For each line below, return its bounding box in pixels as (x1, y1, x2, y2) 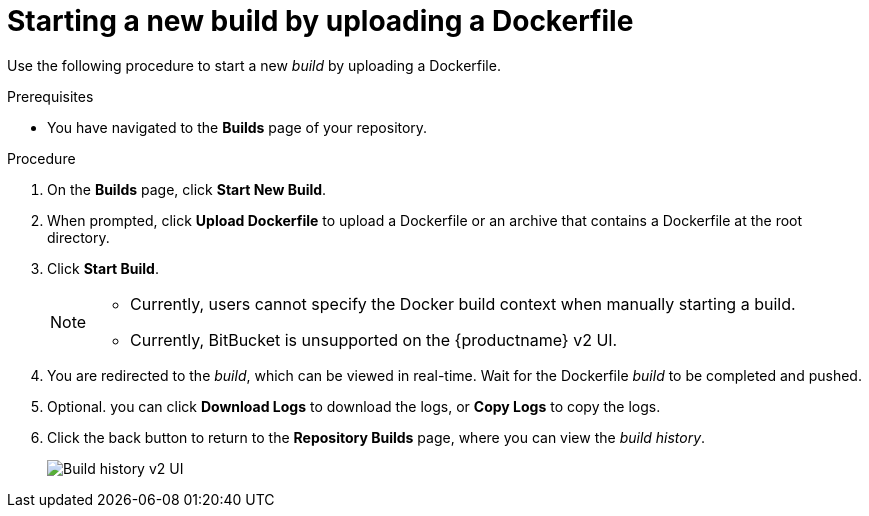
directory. (47, 228, 110, 246)
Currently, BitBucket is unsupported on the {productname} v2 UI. (130, 329, 618, 350)
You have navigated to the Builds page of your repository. (47, 118, 428, 136)
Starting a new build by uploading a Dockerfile (7, 4, 634, 38)
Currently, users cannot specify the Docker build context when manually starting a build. (130, 293, 796, 314)
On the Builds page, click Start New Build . (47, 180, 327, 198)
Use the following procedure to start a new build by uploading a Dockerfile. (7, 56, 501, 74)
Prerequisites (7, 87, 94, 105)
